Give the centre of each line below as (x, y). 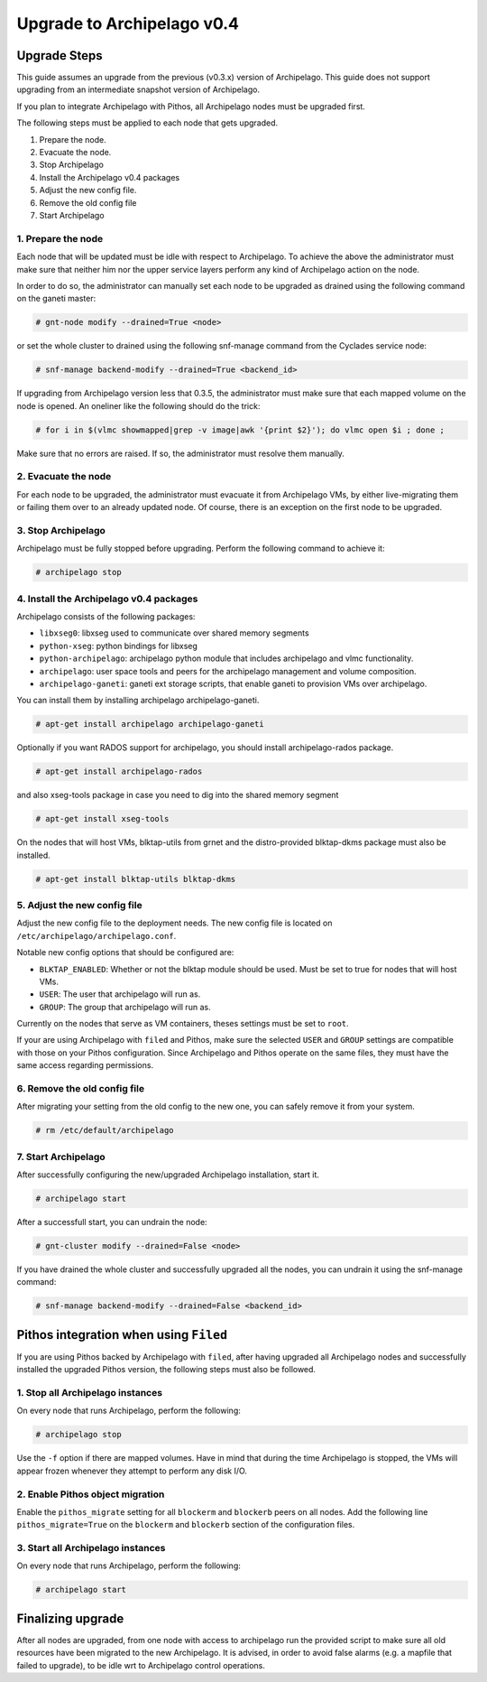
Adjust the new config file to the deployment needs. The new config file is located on (175, 923)
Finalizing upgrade (70, 1618)
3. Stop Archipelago (61, 530)
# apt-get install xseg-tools (102, 819)
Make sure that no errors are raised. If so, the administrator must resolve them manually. (180, 453)
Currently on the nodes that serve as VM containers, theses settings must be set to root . (183, 1024)
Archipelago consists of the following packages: (106, 616)
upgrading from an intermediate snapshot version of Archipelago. (138, 89)
